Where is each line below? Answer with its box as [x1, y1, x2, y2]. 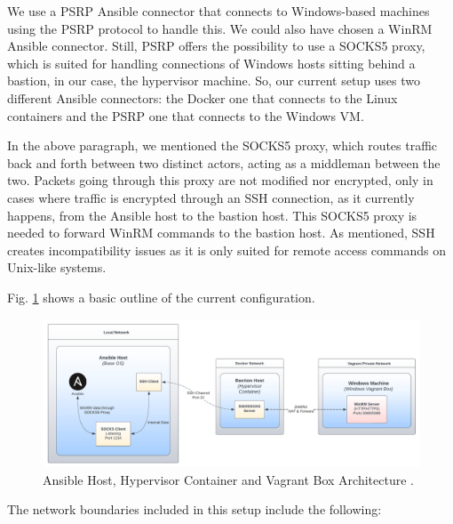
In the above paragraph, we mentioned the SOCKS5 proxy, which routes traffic [7, 136, 438, 155]
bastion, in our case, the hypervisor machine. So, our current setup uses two [7, 71, 421, 90]
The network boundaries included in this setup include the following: [7, 500, 382, 519]
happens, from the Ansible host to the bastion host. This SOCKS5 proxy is [7, 206, 417, 224]
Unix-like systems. [7, 258, 107, 277]
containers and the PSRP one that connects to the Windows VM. [7, 106, 364, 125]
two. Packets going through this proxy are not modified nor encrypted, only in [7, 171, 433, 189]
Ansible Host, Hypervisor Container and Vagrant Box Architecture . [43, 470, 414, 488]
